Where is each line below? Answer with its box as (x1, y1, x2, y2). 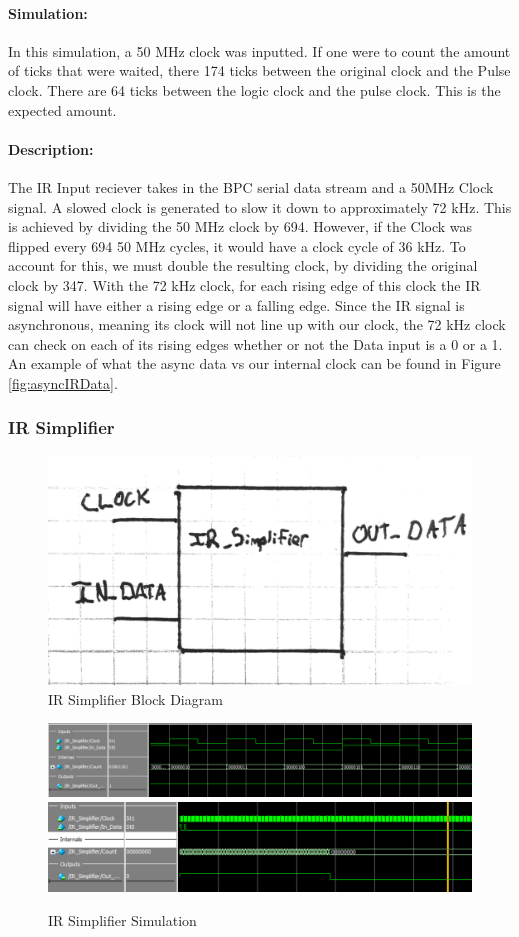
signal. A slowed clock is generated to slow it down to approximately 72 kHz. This (8, 196, 512, 217)
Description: (8, 138, 94, 159)
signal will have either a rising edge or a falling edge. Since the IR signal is (8, 294, 465, 315)
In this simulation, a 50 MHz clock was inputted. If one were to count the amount (8, 40, 511, 61)
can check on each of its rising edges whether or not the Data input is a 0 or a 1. (8, 333, 503, 354)
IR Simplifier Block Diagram (48, 688, 223, 709)
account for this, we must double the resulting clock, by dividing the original (8, 255, 478, 276)
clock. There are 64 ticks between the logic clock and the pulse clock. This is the (8, 79, 501, 100)
